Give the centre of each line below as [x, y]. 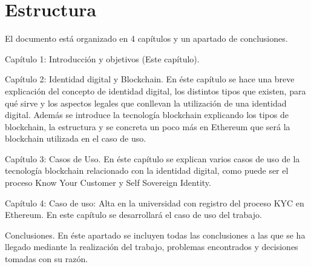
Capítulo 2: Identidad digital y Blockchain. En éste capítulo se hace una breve [150, 79]
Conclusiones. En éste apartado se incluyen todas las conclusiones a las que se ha [155, 235]
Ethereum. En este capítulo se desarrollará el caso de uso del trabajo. [133, 215]
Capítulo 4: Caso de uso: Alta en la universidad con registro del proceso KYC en [155, 203]
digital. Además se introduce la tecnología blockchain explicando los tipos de [147, 115]
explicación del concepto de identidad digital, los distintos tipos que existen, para [155, 91]
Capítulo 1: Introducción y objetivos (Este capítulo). [102, 58]
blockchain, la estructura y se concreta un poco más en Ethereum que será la [148, 126]
